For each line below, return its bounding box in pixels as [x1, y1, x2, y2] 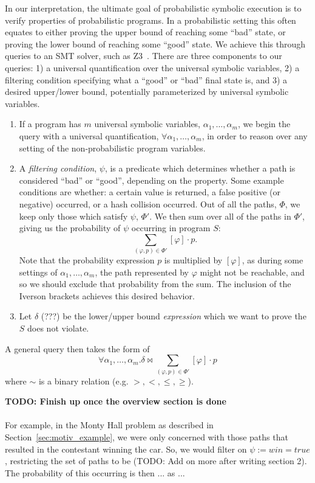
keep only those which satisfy [19, 209, 128, 222]
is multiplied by [164, 254, 223, 266]
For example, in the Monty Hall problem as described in [5, 419, 214, 431]
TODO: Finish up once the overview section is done [5, 395, 226, 408]
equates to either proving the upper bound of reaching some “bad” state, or [5, 26, 286, 38]
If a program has [19, 117, 81, 130]
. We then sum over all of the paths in [149, 209, 291, 222]
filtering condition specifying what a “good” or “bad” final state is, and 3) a [5, 73, 288, 86]
